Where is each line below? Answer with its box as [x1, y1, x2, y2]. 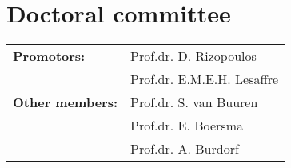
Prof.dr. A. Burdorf [130, 139, 239, 158]
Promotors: [13, 46, 86, 66]
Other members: [13, 93, 118, 112]
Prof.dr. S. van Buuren [130, 93, 258, 112]
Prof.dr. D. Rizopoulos [130, 46, 257, 66]
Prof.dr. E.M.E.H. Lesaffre [130, 70, 279, 89]
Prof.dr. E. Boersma [130, 116, 243, 135]
